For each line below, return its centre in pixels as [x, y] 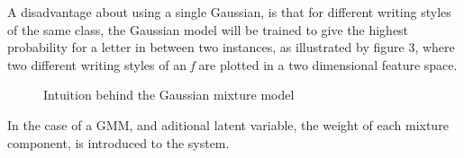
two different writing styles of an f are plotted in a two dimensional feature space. [232, 64]
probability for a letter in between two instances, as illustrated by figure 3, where [231, 47]
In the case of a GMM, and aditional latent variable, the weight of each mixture [228, 124]
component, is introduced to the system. [118, 142]
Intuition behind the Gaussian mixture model [169, 95]
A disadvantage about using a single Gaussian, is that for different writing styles [229, 12]
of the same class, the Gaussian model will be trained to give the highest [208, 29]
